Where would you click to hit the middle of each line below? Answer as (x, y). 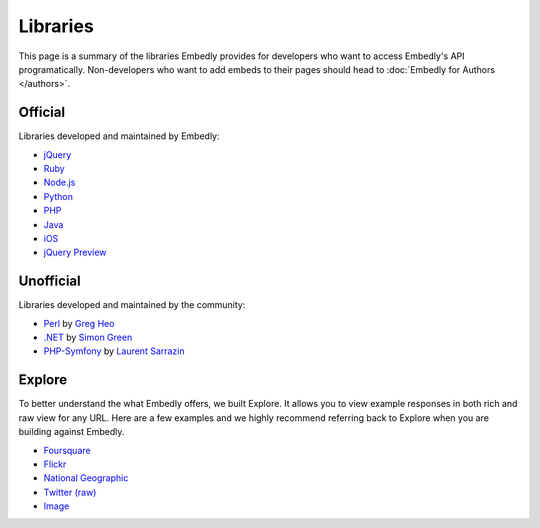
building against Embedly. (71, 432)
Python (58, 196)
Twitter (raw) (70, 492)
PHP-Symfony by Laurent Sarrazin (114, 351)
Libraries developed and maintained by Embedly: (119, 136)
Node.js (59, 182)
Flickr (55, 464)
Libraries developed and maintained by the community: (132, 305)
